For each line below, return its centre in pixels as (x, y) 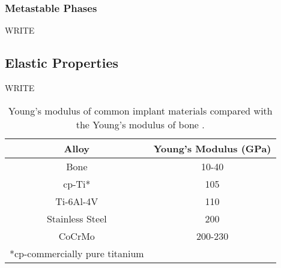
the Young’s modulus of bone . (140, 124)
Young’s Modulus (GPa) (212, 148)
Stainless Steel (77, 218)
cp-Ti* (77, 183)
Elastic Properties (62, 63)
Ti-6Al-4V (77, 201)
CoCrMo (77, 236)
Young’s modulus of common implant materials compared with (140, 110)
